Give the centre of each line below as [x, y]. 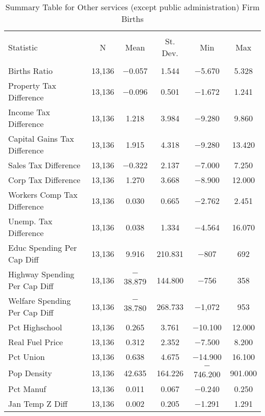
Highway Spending [41, 274]
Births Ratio [31, 71]
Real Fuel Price [36, 342]
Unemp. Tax [30, 221]
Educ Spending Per [43, 248]
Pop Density [30, 373]
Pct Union [26, 357]
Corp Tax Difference [44, 180]
